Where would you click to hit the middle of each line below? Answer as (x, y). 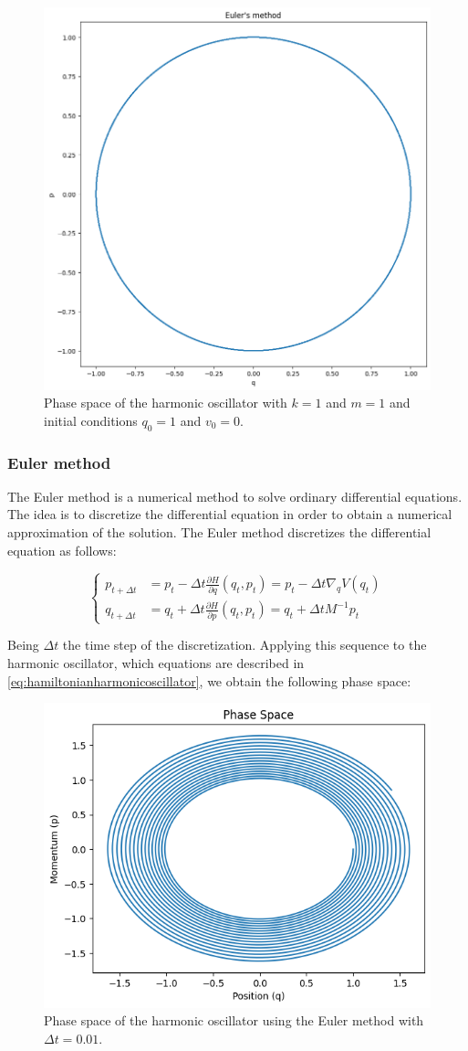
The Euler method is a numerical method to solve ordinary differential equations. (235, 496)
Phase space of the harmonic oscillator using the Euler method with (234, 1020)
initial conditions (91, 420)
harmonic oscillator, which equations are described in (156, 662)
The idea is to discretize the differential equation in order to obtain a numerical (230, 514)
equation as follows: (62, 550)
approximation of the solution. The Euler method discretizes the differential (219, 532)
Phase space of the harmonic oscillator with (166, 403)
